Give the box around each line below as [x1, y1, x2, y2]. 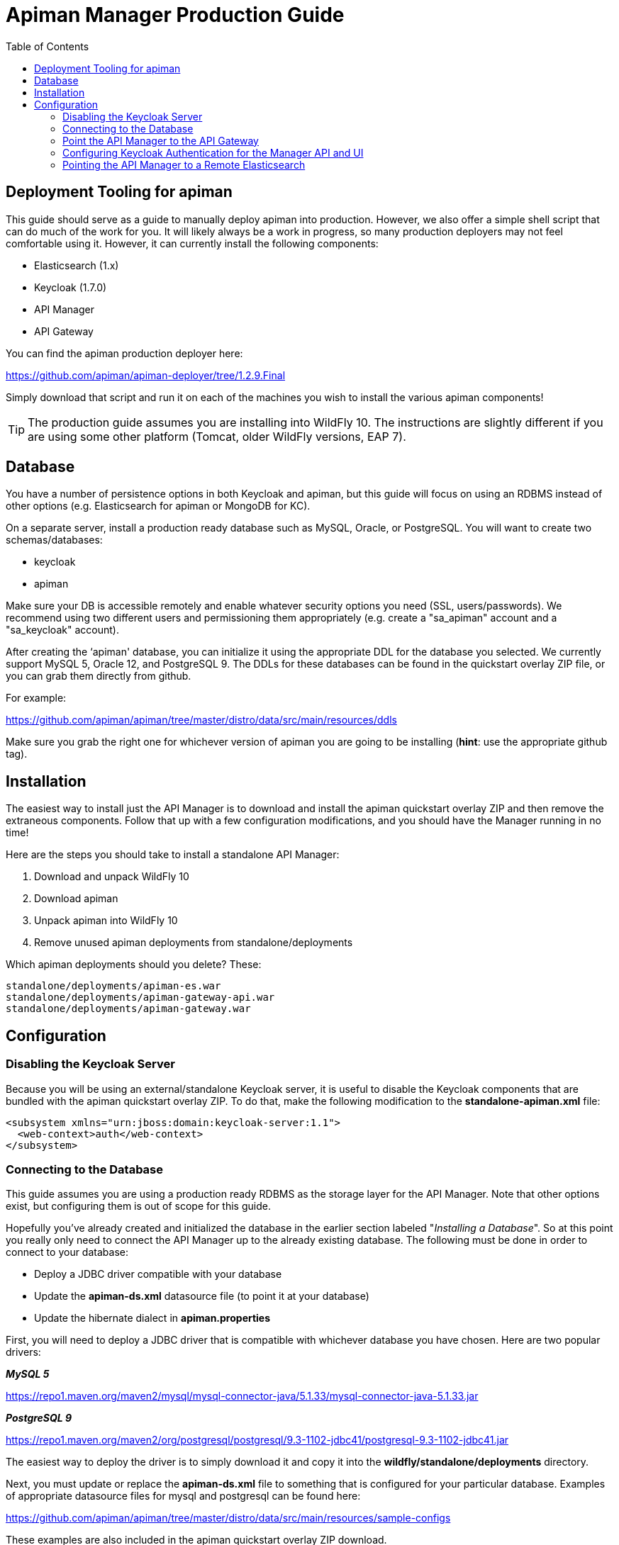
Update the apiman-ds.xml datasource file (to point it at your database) [34, 1290, 369, 1303]
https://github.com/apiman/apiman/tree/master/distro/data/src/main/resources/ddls [6, 714, 397, 726]
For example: [6, 692, 67, 704]
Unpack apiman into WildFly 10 [34, 914, 178, 927]
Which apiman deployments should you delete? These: [6, 958, 262, 971]
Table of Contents [6, 40, 89, 52]
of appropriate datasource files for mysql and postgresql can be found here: [6, 1490, 361, 1502]
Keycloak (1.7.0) [34, 281, 107, 293]
